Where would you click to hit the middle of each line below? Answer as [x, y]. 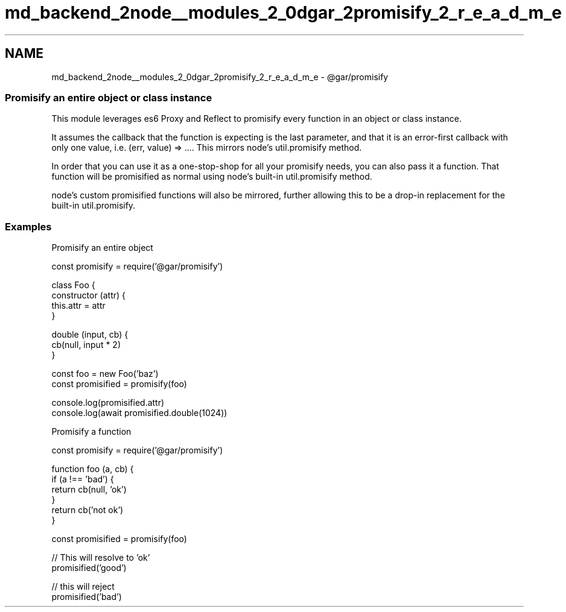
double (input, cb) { [90, 335]
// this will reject [83, 587]
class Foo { [73, 285]
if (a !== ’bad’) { [83, 479]
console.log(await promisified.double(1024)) [139, 413]
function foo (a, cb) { [93, 469]
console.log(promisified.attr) [108, 403]
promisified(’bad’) [87, 597]
